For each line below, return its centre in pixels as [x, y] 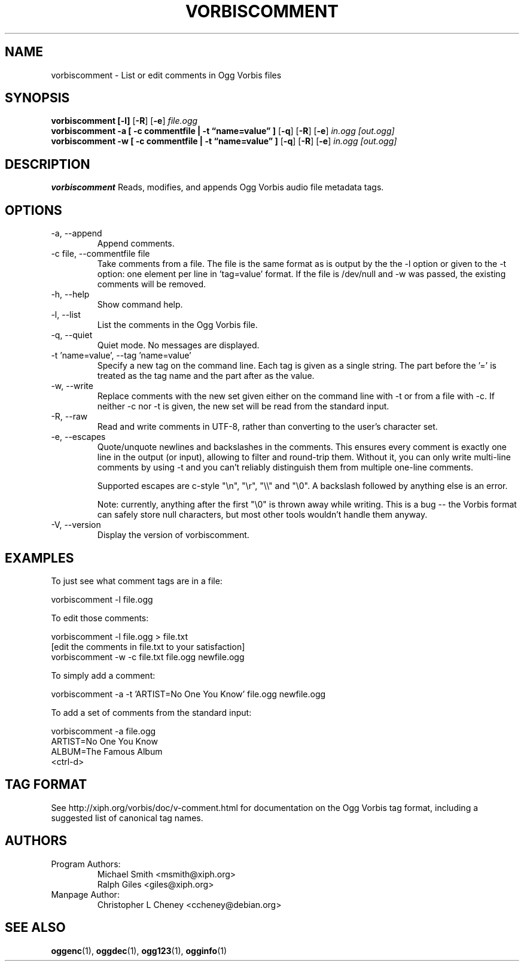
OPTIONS [33, 210]
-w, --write [72, 386]
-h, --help [70, 294]
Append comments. [136, 244]
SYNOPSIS [37, 98]
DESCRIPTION [48, 164]
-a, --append [77, 233]
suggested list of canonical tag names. [127, 818]
